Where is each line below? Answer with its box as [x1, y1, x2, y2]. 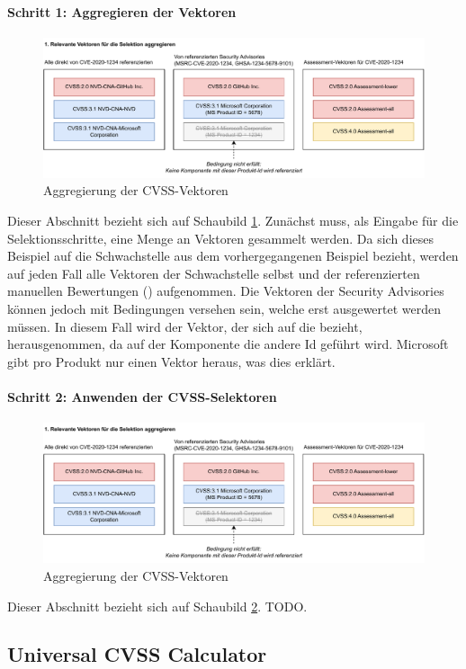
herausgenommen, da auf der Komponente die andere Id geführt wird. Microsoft [7, 334, 449, 353]
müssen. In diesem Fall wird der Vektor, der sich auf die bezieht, [7, 317, 363, 335]
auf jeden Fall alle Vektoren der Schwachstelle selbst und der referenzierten [7, 263, 420, 282]
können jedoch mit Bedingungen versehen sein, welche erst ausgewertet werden [7, 299, 442, 318]
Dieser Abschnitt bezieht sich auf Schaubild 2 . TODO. [7, 596, 308, 615]
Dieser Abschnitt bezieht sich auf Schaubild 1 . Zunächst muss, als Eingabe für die [7, 211, 459, 230]
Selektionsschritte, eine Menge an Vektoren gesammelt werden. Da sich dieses [7, 228, 434, 247]
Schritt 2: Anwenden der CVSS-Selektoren [7, 388, 277, 406]
